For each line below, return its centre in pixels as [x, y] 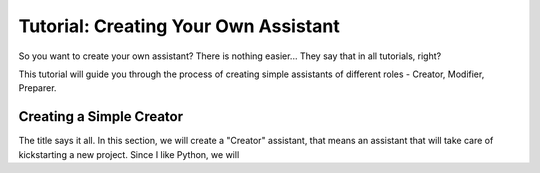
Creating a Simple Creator [101, 116]
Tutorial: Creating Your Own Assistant [179, 26]
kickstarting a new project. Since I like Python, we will [129, 154]
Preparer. [37, 88]
